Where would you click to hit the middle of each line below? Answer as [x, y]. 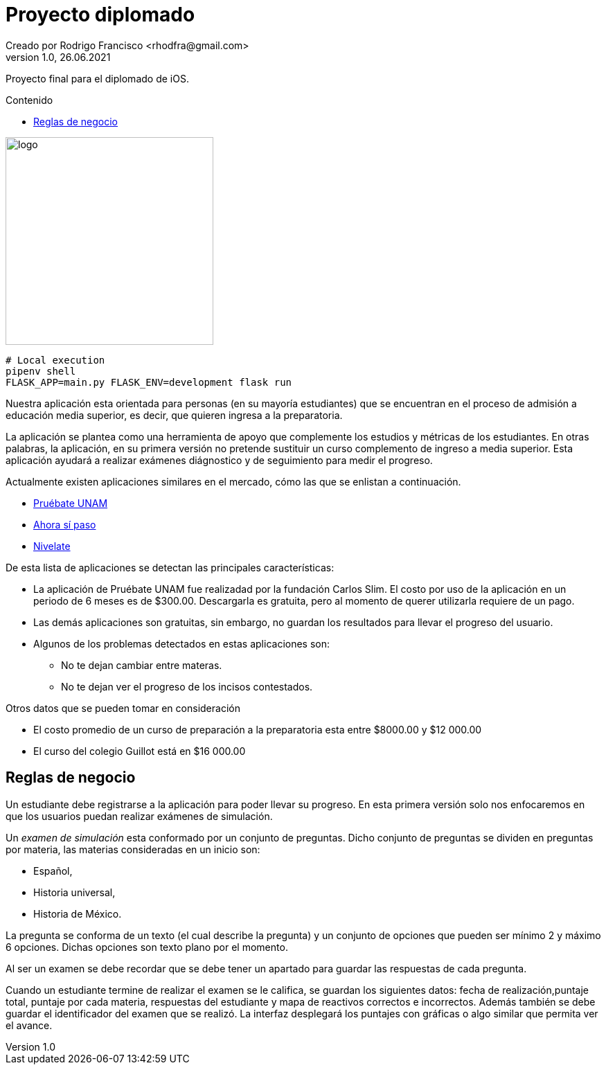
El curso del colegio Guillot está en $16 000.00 [140, 751]
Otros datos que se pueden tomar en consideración [123, 708]
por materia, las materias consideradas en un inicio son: [133, 849]
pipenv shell [41, 371]
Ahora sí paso [65, 524]
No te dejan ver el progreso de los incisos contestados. [187, 686]
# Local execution [55, 360]
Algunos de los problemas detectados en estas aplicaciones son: [182, 643]
